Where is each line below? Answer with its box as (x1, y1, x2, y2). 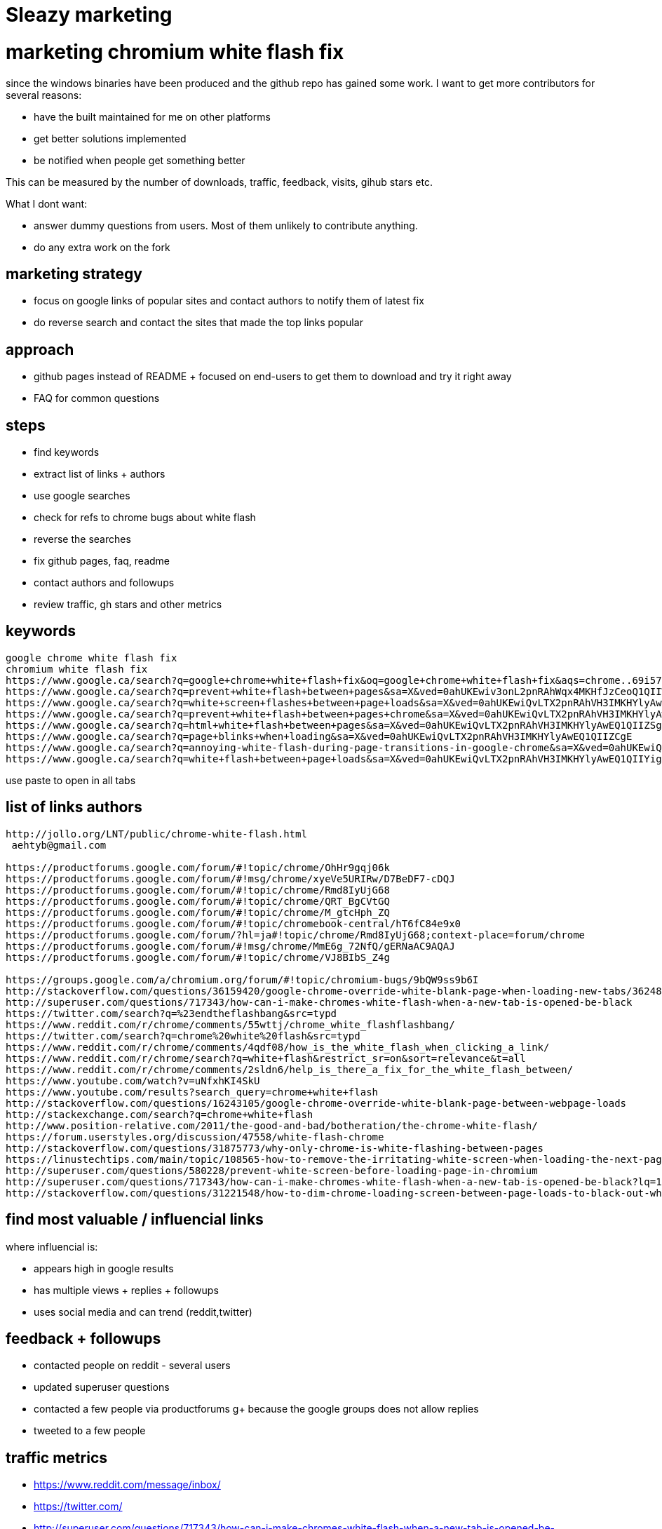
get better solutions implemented (34, 132, 187, 144)
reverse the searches (34, 533, 131, 546)
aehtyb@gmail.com (11, 839, 107, 851)
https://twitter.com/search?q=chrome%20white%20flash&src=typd (6, 1030, 360, 1042)
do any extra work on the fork (34, 241, 170, 253)
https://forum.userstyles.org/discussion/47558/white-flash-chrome (6, 1131, 384, 1143)
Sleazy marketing (6, 3, 173, 27)
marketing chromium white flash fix (6, 39, 344, 64)
